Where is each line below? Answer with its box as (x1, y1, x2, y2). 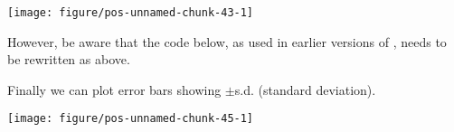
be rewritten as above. (7, 50, 130, 69)
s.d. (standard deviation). (234, 80, 376, 99)
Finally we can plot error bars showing (7, 80, 222, 99)
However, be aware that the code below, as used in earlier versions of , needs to (7, 32, 447, 51)
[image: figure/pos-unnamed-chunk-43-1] (7, 6, 254, 19)
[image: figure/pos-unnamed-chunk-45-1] (7, 112, 254, 126)
